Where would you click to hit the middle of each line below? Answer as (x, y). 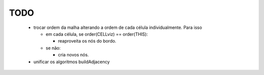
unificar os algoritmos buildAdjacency (72, 62)
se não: (53, 48)
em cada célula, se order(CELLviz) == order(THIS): (97, 34)
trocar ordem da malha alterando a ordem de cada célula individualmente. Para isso (118, 27)
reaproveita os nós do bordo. (87, 41)
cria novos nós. (73, 55)
